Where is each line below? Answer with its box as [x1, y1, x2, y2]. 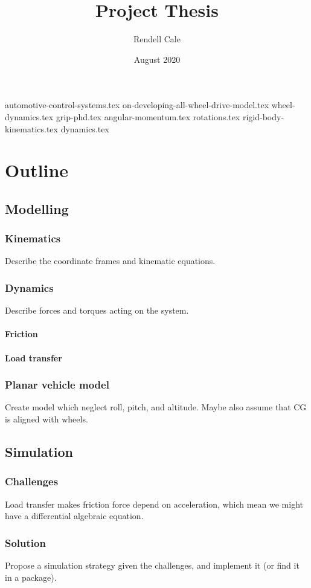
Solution [5, 535, 46, 550]
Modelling [5, 199, 69, 218]
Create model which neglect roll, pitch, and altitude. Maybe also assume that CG [5, 401, 307, 413]
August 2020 [133, 53, 181, 65]
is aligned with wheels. [5, 413, 88, 425]
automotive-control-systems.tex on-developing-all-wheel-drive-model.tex [5, 99, 269, 111]
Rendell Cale [133, 33, 181, 45]
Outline [5, 158, 69, 183]
